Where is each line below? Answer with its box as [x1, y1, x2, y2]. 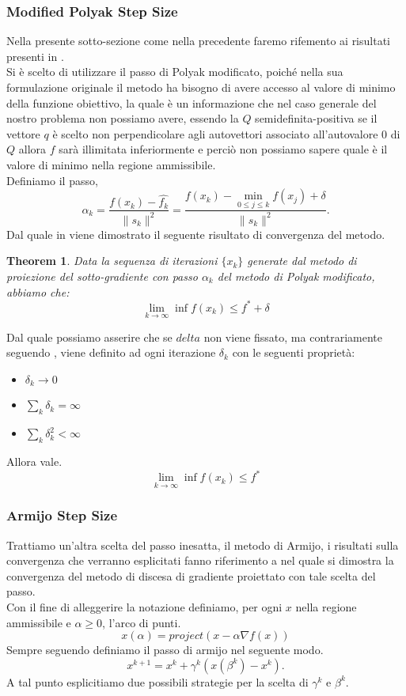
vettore [6, 125, 40, 142]
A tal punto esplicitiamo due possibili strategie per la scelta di [6, 673, 309, 690]
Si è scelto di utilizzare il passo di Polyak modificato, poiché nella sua [6, 63, 343, 80]
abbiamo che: [6, 283, 70, 300]
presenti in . [6, 47, 64, 64]
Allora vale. [6, 453, 63, 470]
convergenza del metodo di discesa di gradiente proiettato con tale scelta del [6, 567, 376, 584]
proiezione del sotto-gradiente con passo [6, 267, 198, 284]
